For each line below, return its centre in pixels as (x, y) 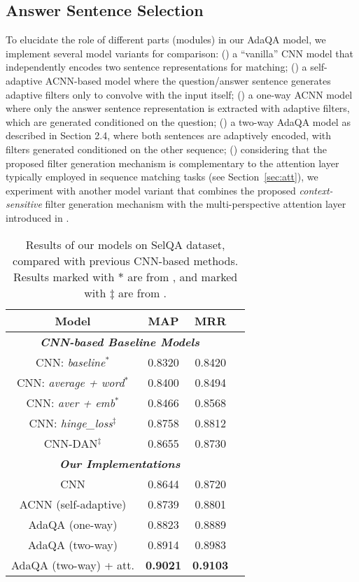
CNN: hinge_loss (71, 423)
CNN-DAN (71, 443)
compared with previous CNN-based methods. (126, 260)
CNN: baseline (71, 362)
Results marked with (64, 276)
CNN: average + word (70, 382)
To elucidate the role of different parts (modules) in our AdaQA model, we (166, 40)
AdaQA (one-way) (73, 524)
